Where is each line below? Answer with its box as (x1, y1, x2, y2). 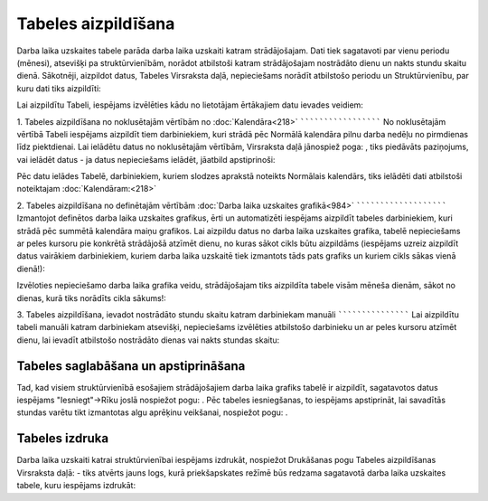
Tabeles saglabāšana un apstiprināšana (16, 358, 246, 373)
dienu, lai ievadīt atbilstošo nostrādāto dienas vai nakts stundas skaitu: (16, 335, 280, 345)
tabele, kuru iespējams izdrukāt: (16, 480, 136, 491)
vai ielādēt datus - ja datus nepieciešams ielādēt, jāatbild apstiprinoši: (16, 154, 276, 165)
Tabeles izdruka (16, 430, 108, 447)
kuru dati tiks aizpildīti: (16, 82, 101, 94)
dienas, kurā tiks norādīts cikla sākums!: (16, 292, 166, 303)
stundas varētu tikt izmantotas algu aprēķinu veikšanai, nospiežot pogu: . (16, 407, 288, 418)
